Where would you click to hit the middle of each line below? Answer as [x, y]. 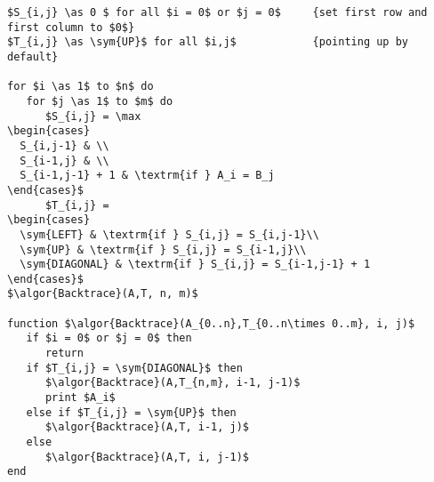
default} [33, 56]
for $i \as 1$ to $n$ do [80, 87]
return [64, 353]
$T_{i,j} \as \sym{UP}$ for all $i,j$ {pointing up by [208, 42]
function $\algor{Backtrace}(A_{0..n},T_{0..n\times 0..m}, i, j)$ [211, 323]
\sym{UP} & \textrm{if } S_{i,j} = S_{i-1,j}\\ [163, 249]
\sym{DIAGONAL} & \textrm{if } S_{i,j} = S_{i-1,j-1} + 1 [195, 265]
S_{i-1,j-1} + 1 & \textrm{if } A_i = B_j [147, 176]
